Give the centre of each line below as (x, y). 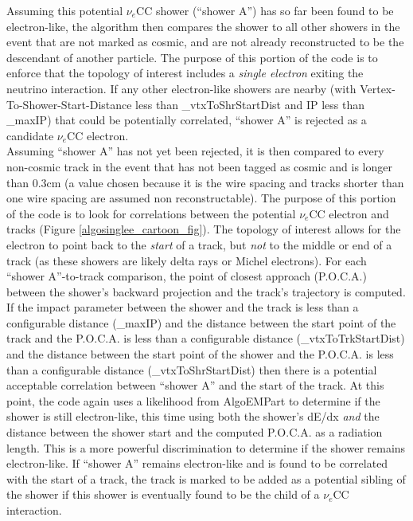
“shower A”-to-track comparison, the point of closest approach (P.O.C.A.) (187, 276)
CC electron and (349, 213)
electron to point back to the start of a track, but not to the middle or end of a (199, 244)
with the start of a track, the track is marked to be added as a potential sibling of (206, 478)
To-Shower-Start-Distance (69, 104)
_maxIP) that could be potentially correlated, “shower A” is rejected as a (187, 120)
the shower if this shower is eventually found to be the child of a (163, 494)
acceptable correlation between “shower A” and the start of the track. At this (195, 385)
